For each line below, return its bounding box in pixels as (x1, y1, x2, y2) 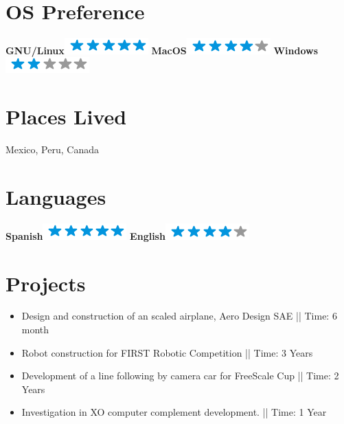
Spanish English (5, 228, 165, 243)
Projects (5, 269, 86, 297)
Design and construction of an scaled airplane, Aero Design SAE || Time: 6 (21, 309, 337, 323)
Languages (5, 182, 106, 210)
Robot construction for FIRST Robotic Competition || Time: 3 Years (21, 345, 313, 359)
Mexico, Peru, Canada (5, 142, 99, 157)
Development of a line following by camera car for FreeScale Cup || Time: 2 (21, 368, 339, 383)
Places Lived (5, 102, 127, 131)
